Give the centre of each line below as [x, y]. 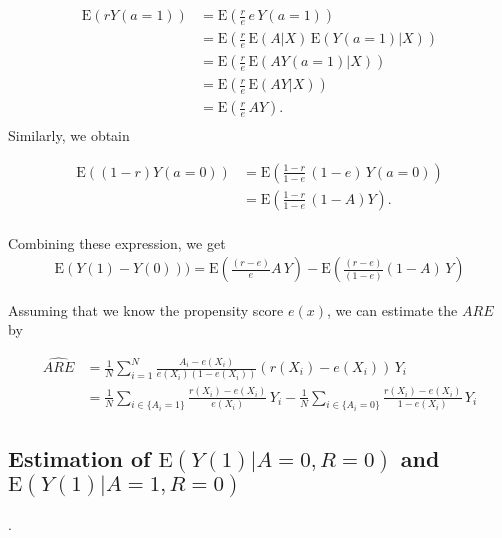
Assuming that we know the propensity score [146, 309]
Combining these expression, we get [117, 242]
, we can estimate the [392, 309]
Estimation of [79, 457]
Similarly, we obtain [69, 135]
